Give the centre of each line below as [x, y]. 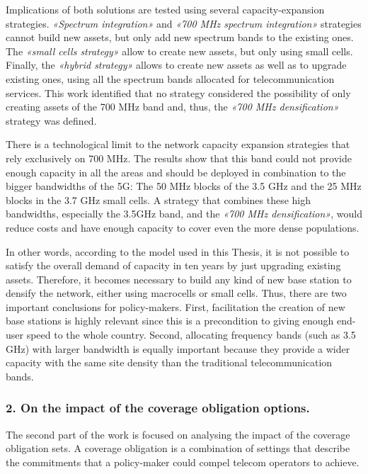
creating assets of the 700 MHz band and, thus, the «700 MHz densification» [172, 107]
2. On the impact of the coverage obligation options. [158, 408]
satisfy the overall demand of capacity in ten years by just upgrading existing [173, 265]
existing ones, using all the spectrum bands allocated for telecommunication [170, 78]
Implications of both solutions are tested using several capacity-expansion [165, 9]
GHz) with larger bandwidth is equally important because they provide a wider [178, 348]
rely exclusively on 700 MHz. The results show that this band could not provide [179, 158]
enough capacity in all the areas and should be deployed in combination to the [176, 172]
